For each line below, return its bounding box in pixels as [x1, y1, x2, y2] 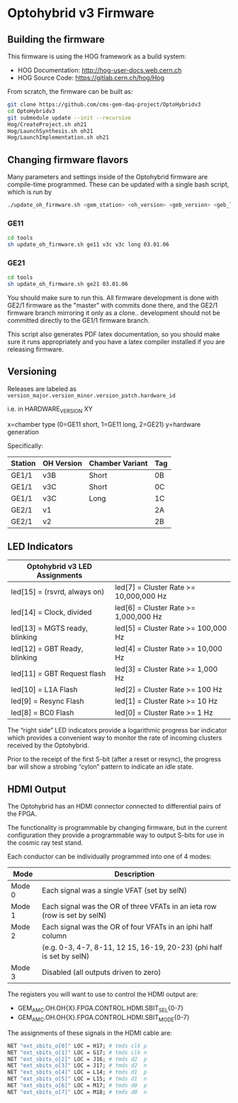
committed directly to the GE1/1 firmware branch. [7, 316, 150, 325]
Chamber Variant [89, 458, 148, 468]
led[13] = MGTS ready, [11, 624, 89, 634]
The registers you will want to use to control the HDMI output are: [7, 990, 198, 998]
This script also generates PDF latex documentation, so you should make [7, 330, 220, 339]
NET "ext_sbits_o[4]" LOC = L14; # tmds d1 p [7, 1069, 147, 1076]
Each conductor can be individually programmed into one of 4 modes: [7, 852, 212, 861]
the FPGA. [7, 809, 37, 819]
